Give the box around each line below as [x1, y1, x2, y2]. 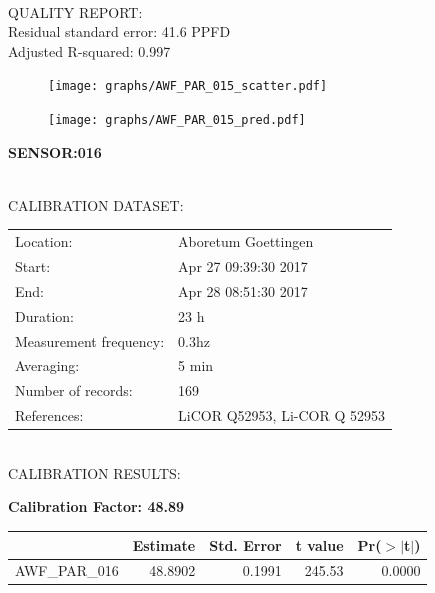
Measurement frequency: [15, 330, 165, 351]
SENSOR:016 [8, 141, 102, 162]
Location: [15, 231, 73, 252]
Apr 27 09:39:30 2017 [178, 256, 308, 277]
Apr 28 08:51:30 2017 [178, 280, 308, 301]
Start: [15, 256, 51, 277]
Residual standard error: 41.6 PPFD [8, 21, 231, 42]
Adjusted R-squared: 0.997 [8, 40, 171, 61]
